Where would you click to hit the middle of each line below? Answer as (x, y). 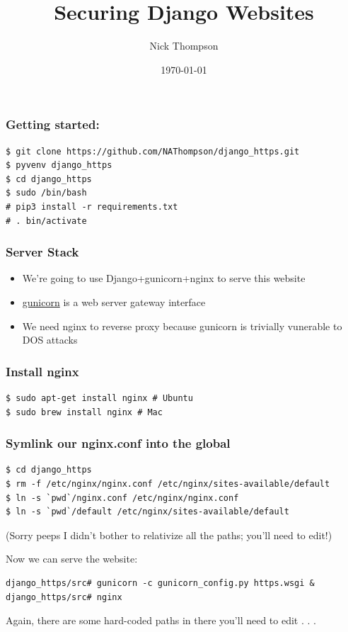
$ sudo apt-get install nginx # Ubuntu (99, 398)
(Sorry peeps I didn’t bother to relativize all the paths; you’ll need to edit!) (169, 535)
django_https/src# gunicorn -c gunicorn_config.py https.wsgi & (160, 583)
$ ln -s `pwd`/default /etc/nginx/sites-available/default (147, 512)
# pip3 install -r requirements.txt (92, 207)
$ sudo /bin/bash (46, 193)
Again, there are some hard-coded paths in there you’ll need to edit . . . (161, 620)
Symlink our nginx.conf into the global (118, 443)
